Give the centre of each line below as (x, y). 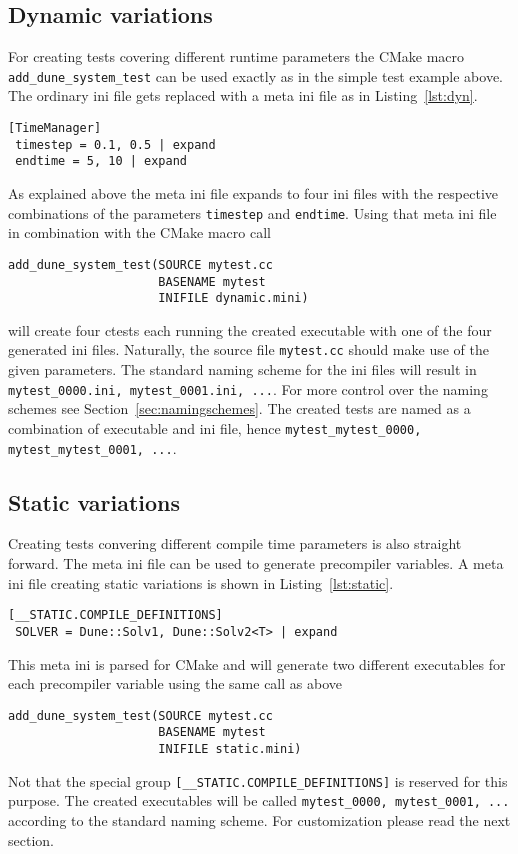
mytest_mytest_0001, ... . (92, 447)
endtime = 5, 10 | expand (101, 161)
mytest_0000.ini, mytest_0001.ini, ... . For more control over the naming (248, 388)
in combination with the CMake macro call (139, 232)
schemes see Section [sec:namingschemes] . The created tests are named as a (239, 408)
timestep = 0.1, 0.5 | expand (115, 144)
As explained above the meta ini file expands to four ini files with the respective (253, 193)
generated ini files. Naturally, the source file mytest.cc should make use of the (248, 349)
